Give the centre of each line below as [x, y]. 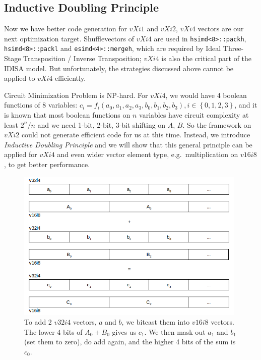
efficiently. [71, 78]
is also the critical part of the [207, 58]
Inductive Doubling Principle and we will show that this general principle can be [128, 144]
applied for [21, 154]
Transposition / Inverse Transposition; [82, 58]
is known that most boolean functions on [67, 115]
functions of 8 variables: [41, 105]
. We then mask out [175, 331]
